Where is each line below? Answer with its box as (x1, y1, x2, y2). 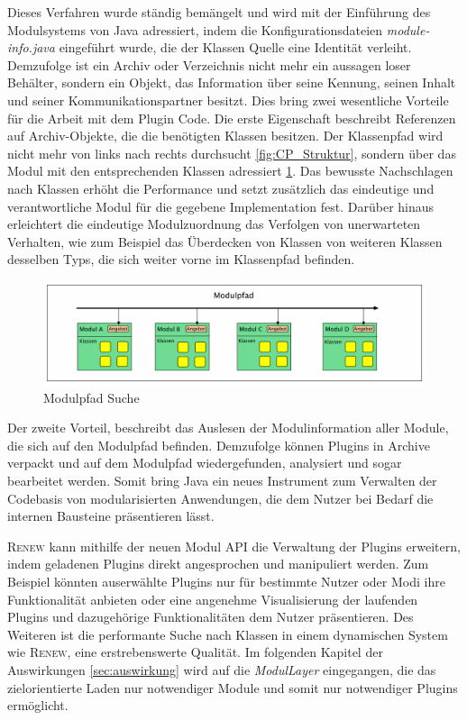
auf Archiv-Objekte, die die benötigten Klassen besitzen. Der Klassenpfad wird (7, 126, 444, 145)
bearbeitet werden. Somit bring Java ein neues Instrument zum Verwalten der (7, 470, 437, 489)
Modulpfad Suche (43, 387, 140, 406)
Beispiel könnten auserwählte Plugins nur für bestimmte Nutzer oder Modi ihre (7, 571, 445, 590)
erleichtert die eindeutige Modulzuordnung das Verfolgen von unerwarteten (7, 214, 421, 233)
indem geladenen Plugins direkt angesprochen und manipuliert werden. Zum (7, 554, 429, 573)
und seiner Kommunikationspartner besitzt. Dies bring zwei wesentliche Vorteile (7, 90, 449, 109)
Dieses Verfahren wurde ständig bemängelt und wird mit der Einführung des (7, 3, 431, 21)
